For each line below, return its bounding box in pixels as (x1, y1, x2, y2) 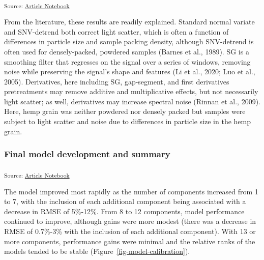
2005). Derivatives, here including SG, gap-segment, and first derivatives (4, 76, 229, 86)
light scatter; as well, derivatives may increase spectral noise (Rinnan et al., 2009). (4, 96, 260, 106)
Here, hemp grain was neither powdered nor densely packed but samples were (4, 106, 246, 117)
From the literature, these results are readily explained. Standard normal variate (4, 16, 255, 27)
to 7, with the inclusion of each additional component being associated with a (4, 196, 246, 207)
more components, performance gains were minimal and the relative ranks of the (4, 236, 255, 246)
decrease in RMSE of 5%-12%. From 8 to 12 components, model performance (4, 206, 245, 216)
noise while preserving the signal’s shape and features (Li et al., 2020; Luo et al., (4, 66, 255, 77)
